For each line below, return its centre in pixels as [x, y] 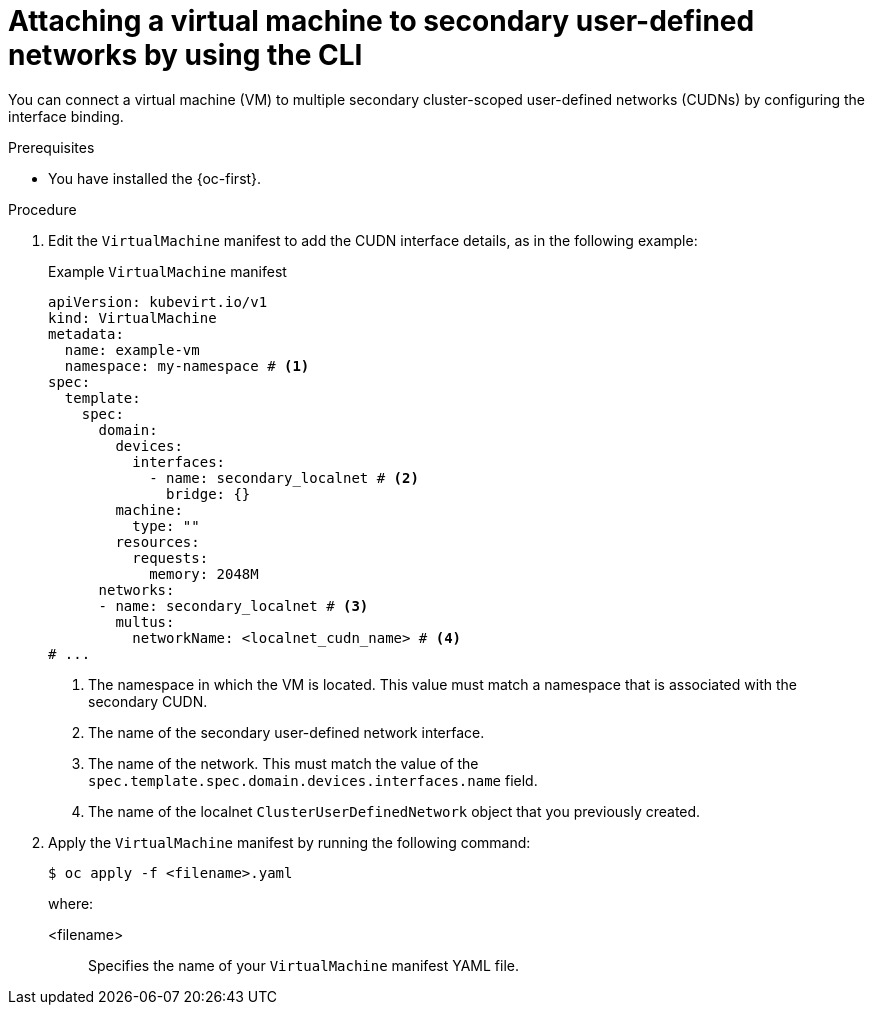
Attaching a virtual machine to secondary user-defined [381, 21]
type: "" [166, 525]
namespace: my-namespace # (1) [187, 365]
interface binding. [66, 116]
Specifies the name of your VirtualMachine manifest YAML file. [303, 965]
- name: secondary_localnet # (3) [233, 605]
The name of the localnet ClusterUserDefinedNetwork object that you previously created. [394, 811]
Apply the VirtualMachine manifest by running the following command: [289, 842]
